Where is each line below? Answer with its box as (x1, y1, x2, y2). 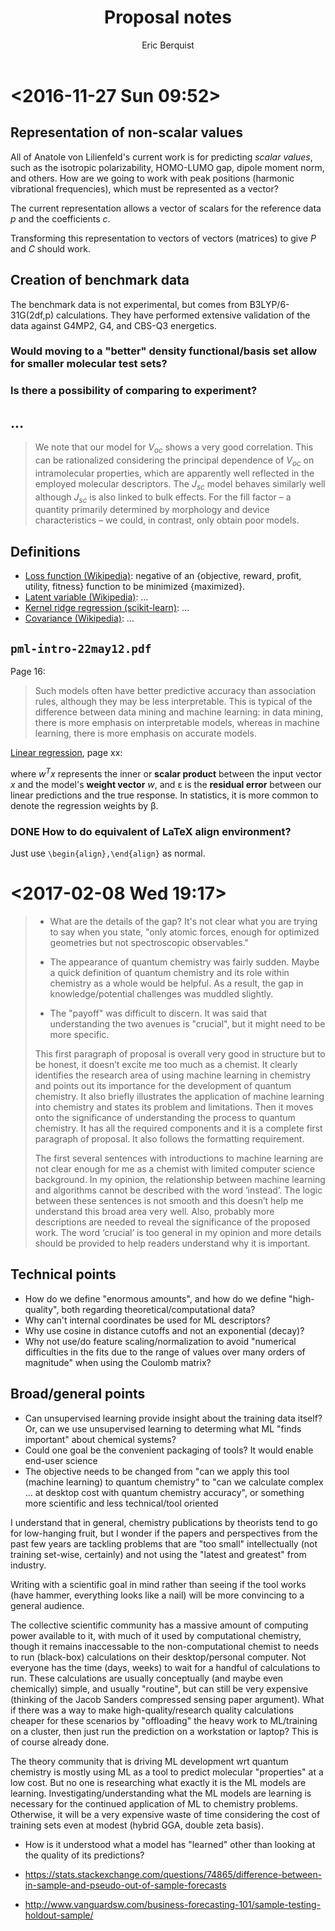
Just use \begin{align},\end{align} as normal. (10, 847, 206, 859)
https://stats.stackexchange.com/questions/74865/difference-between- (24, 1868, 323, 1880)
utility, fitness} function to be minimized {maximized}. (24, 581, 246, 593)
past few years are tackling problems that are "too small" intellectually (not (10, 1537, 318, 1550)
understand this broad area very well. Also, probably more (34, 1205, 275, 1217)
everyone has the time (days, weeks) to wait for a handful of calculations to (10, 1661, 321, 1673)
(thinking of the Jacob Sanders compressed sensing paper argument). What (10, 1693, 325, 1705)
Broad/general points (10, 1386, 146, 1403)
